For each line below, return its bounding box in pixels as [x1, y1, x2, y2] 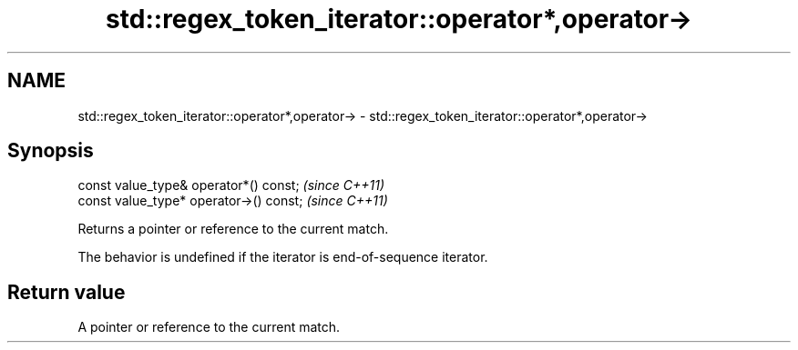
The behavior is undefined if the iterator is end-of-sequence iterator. [77, 249, 488, 265]
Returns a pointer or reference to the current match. [77, 221, 389, 237]
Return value [7, 280, 126, 304]
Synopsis [7, 139, 94, 163]
